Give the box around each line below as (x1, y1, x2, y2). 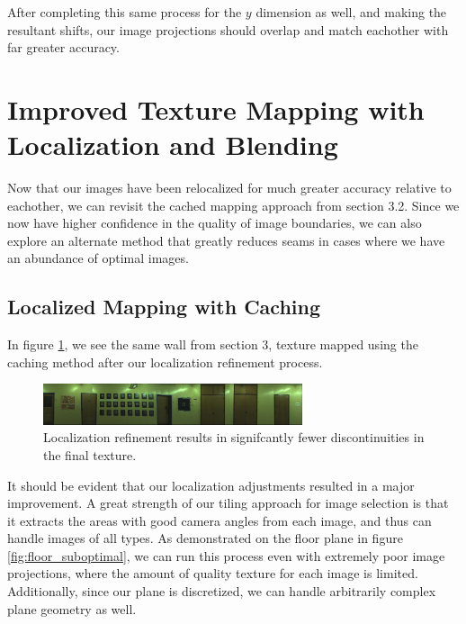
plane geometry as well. (7, 599, 137, 618)
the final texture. (43, 445, 137, 464)
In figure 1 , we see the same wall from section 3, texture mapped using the (7, 335, 418, 354)
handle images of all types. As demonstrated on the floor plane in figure (7, 529, 403, 547)
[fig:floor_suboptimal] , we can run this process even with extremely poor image (7, 546, 445, 565)
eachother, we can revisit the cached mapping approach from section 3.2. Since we (7, 195, 460, 214)
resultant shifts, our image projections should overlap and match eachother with (7, 20, 449, 39)
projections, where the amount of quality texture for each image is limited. (7, 564, 418, 583)
